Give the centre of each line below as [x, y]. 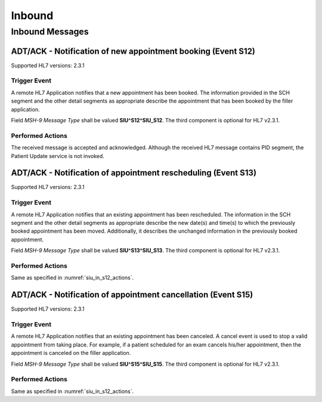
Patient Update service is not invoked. [58, 156]
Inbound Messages [50, 32]
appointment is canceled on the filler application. [71, 353]
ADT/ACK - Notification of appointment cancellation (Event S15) [132, 295]
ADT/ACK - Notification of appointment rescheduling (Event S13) [134, 173]
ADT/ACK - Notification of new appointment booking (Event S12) [133, 51]
